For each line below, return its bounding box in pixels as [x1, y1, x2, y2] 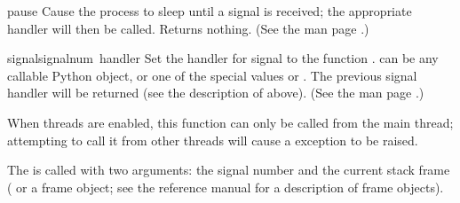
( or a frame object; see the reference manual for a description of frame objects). [7, 177, 444, 196]
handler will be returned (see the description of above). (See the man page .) [7, 83, 424, 102]
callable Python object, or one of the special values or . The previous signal [7, 66, 417, 84]
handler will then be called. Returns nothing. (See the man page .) [7, 19, 369, 37]
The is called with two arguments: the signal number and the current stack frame [7, 160, 450, 179]
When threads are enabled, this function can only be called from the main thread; [7, 113, 454, 131]
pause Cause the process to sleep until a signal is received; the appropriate [7, 2, 412, 20]
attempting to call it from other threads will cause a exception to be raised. [7, 130, 418, 149]
